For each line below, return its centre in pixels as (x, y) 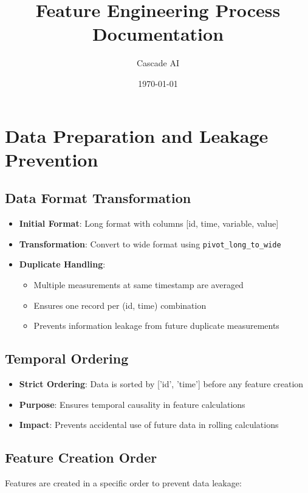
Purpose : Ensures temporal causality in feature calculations (132, 404)
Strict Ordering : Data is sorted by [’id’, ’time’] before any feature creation (161, 383)
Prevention (52, 159)
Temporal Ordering (67, 358)
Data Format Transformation (98, 198)
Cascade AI (158, 63)
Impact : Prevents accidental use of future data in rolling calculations (149, 425)
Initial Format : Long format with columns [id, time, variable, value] (149, 223)
